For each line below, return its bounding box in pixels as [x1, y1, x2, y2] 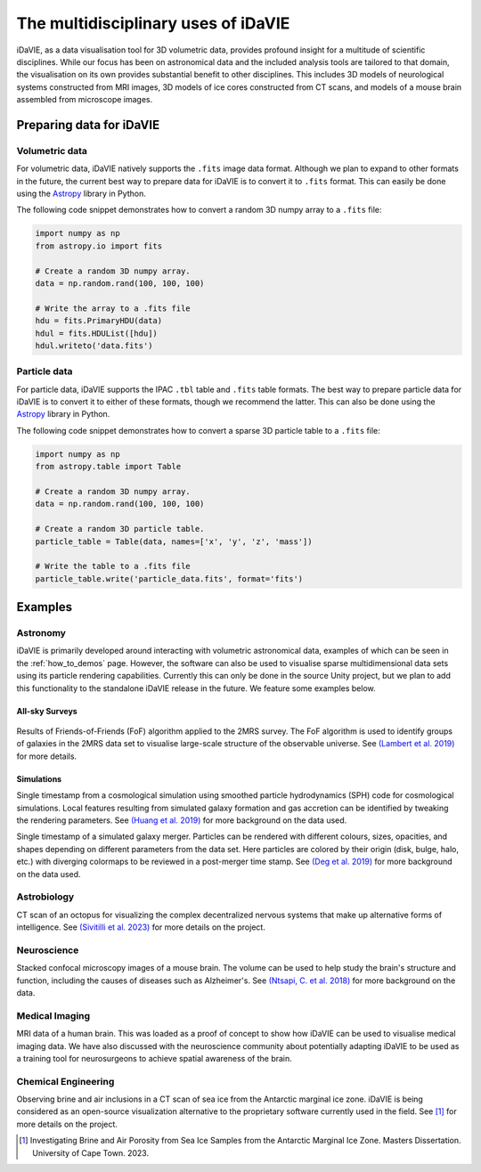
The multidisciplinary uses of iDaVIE [16, 13, 290, 33]
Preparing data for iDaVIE [16, 117, 160, 133]
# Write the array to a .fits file [35, 303, 191, 313]
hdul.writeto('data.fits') [35, 340, 153, 351]
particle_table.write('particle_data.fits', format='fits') [35, 574, 304, 583]
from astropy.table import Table [35, 461, 182, 472]
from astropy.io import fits [35, 240, 163, 251]
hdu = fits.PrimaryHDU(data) [35, 316, 163, 326]
